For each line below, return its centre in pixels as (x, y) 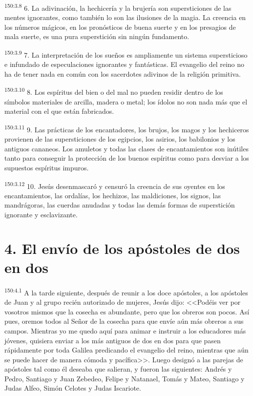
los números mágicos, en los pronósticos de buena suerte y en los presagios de (120, 27)
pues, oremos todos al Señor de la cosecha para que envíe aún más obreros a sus (124, 321)
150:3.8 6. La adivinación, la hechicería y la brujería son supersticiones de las (118, 7)
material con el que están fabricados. (59, 111)
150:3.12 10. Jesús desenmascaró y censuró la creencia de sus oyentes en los (115, 185)
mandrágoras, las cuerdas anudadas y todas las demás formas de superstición (120, 205)
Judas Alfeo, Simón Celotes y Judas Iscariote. (73, 388)
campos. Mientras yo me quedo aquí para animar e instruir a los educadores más (125, 330)
